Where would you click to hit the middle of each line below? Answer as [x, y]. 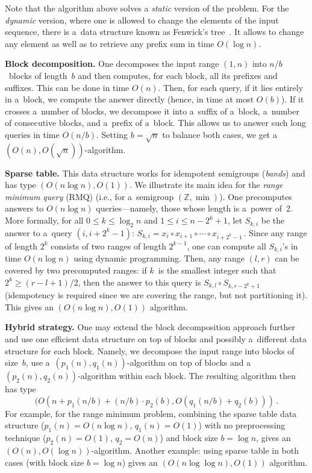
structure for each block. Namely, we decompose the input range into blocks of [150, 350]
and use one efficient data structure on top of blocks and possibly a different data [156, 339]
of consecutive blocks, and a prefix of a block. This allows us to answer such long [155, 123]
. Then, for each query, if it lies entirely [231, 87]
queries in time [32, 134]
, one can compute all [226, 246]
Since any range [278, 232]
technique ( [26, 438]
